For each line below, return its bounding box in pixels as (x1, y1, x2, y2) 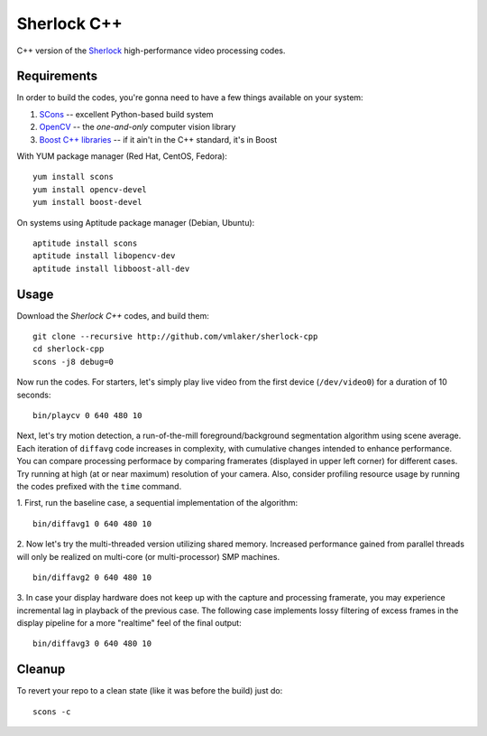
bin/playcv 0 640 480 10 (32, 411, 142, 420)
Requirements (16, 69, 98, 84)
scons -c (32, 706, 71, 717)
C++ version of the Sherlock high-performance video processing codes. (16, 45, 286, 56)
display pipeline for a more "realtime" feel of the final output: (16, 618, 243, 629)
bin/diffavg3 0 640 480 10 (32, 638, 152, 649)
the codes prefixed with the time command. (16, 480, 182, 491)
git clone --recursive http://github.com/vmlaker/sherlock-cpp (32, 331, 318, 342)
